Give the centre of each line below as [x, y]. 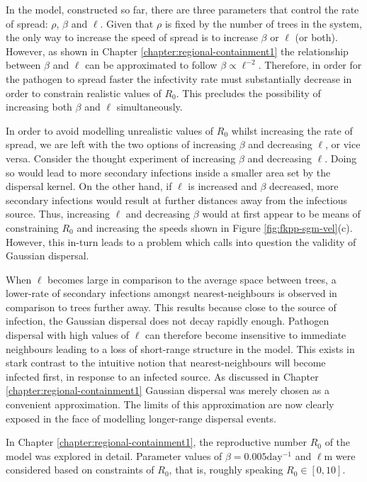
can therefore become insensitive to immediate [246, 335]
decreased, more [304, 186]
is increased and [222, 186]
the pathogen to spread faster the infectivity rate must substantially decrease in [179, 78]
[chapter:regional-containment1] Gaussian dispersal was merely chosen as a [168, 390]
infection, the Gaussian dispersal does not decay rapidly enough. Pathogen [168, 321]
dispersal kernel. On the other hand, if [89, 186]
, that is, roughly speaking [226, 470]
